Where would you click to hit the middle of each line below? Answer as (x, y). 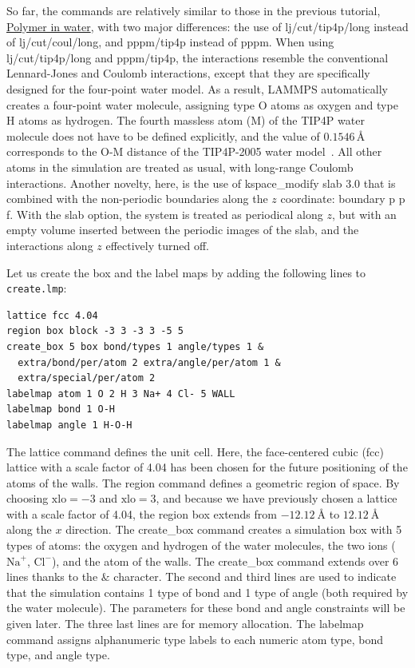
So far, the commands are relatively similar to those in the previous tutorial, (194, 10)
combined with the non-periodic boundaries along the (137, 199)
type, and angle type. (58, 655)
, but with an (364, 214)
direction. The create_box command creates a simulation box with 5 (234, 529)
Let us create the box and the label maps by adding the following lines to (186, 272)
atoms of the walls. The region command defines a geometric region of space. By (203, 482)
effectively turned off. (158, 245)
